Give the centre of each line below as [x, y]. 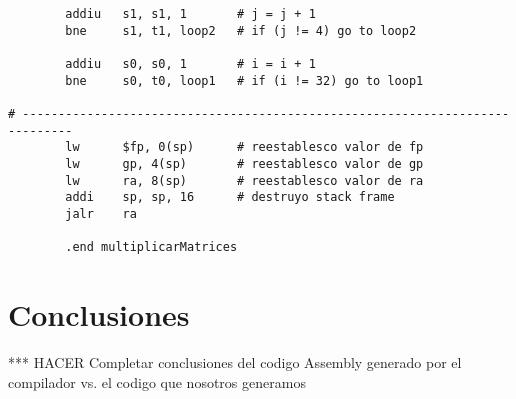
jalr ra [101, 213]
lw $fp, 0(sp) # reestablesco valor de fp [244, 147]
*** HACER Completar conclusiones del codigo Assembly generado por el [235, 361]
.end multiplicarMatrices [151, 247]
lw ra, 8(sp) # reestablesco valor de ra [244, 180]
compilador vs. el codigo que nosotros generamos [157, 381]
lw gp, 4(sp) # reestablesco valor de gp [244, 163]
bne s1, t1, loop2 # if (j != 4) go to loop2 [241, 30]
